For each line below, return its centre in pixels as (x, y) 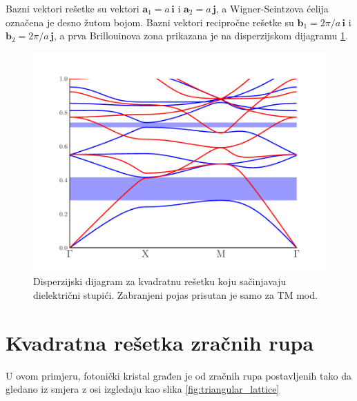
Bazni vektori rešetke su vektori (73, 8)
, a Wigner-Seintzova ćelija (272, 8)
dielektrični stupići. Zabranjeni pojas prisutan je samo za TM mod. (175, 294)
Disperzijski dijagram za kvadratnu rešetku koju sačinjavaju (160, 281)
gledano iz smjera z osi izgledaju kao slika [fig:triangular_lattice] (143, 389)
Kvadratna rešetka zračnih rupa (160, 342)
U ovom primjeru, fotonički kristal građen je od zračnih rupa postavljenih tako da (178, 375)
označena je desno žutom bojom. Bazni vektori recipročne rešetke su (150, 22)
